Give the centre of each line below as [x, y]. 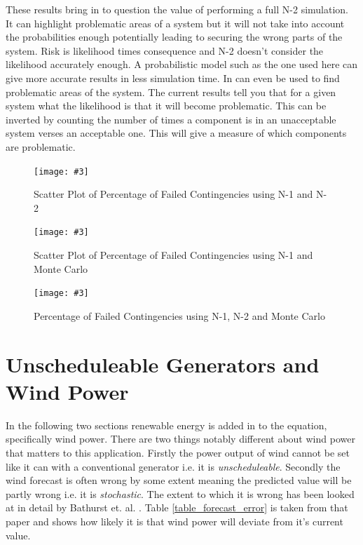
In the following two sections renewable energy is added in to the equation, [166, 425]
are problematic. [41, 146]
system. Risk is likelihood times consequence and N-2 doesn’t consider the [165, 50]
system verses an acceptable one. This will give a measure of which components [176, 133]
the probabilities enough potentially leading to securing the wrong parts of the [174, 37]
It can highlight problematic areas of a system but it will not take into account [175, 23]
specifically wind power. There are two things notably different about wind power [180, 439]
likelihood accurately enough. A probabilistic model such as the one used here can [182, 64]
